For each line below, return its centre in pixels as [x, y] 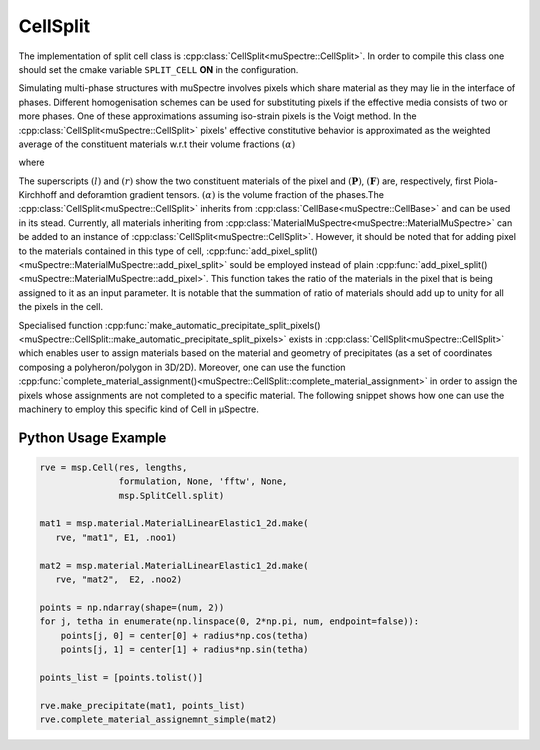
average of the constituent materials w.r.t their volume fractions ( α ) [157, 144]
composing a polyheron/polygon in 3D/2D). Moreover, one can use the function [182, 367]
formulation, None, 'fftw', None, [203, 481]
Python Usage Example [92, 437]
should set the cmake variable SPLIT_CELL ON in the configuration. [158, 69]
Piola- [486, 181]
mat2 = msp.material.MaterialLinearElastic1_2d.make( [174, 565]
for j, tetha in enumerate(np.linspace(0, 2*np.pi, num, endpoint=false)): [229, 621]
